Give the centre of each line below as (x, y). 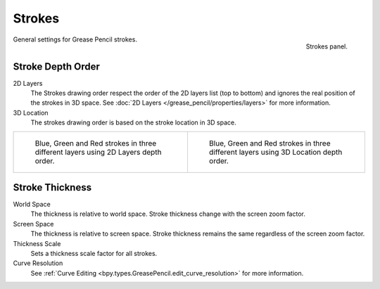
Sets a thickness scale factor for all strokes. (94, 254)
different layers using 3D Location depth (275, 152)
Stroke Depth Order (56, 66)
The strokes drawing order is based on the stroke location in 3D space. (133, 122)
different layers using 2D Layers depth (98, 152)
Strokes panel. (327, 46)
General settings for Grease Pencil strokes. (75, 39)
